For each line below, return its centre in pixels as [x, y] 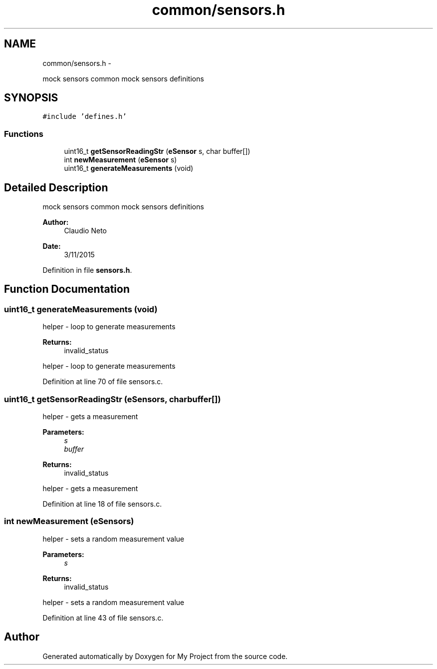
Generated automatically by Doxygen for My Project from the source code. [165, 656]
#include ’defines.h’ [85, 117]
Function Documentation [67, 289]
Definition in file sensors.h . [87, 270]
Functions [24, 134]
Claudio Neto [85, 231]
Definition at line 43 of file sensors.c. [103, 618]
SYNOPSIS [31, 98]
